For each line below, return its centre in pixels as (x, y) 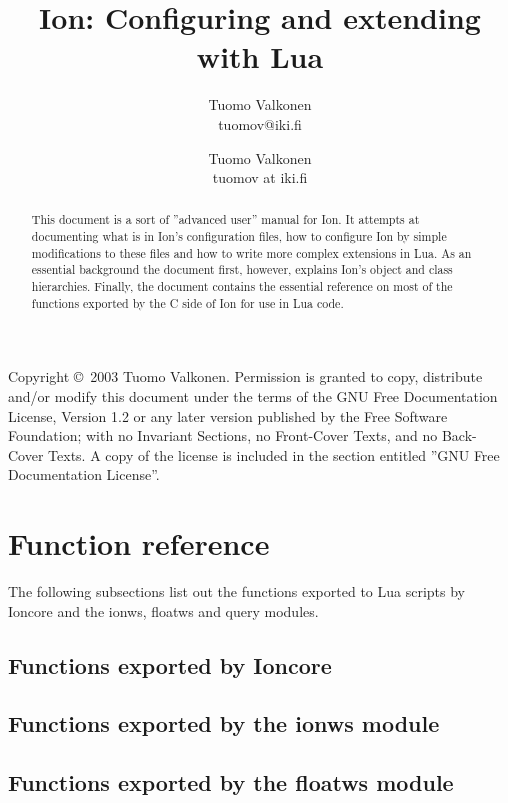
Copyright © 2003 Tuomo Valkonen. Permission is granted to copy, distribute (245, 376)
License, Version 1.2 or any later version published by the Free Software (228, 415)
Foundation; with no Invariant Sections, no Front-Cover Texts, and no (223, 435)
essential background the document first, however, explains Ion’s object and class (242, 269)
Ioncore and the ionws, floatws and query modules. (163, 610)
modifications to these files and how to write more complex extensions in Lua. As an (251, 252)
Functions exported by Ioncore (170, 664)
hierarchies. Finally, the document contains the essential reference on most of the (242, 286)
